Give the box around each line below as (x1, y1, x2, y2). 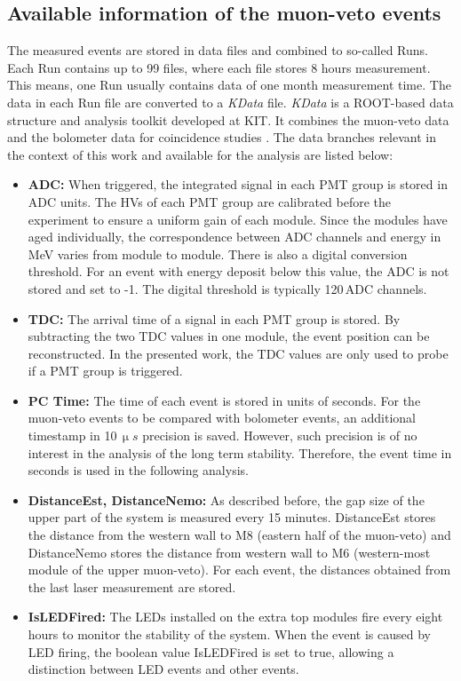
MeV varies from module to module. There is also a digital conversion (28, 244, 408, 263)
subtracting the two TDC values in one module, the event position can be (28, 327, 430, 345)
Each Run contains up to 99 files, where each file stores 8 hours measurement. (7, 58, 431, 76)
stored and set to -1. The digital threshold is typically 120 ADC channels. (28, 279, 427, 297)
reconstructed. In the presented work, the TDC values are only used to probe (28, 344, 449, 362)
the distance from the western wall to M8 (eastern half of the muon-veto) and (28, 526, 451, 544)
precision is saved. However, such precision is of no (142, 426, 417, 445)
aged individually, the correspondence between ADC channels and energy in (28, 227, 441, 246)
